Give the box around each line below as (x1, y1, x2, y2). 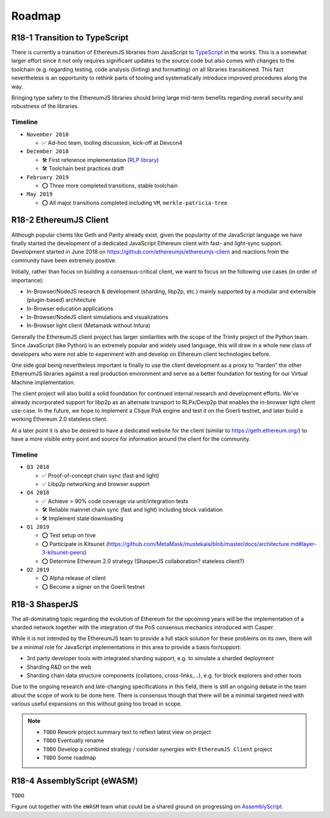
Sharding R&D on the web (26, 663, 92, 671)
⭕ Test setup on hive (42, 532, 96, 539)
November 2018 (26, 131, 69, 138)
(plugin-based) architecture (26, 297, 97, 304)
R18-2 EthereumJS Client (11, 215, 109, 226)
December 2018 (26, 148, 69, 155)
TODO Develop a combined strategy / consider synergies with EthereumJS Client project (43, 745, 272, 753)
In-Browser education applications (26, 304, 114, 312)
